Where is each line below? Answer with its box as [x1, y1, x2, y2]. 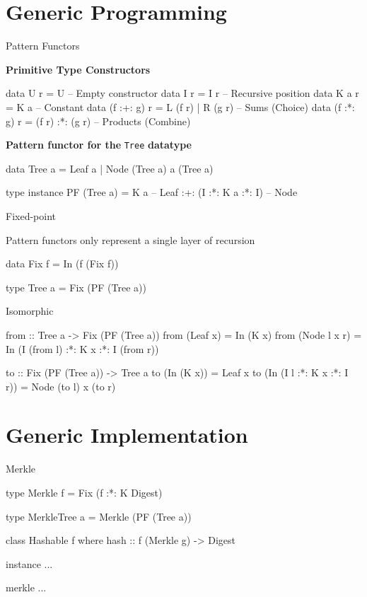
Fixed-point [6, 208, 56, 223]
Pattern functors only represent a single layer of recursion [6, 232, 255, 247]
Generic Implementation [6, 420, 248, 449]
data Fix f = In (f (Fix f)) [6, 256, 119, 271]
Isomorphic [6, 303, 54, 318]
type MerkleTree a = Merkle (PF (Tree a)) [6, 509, 192, 523]
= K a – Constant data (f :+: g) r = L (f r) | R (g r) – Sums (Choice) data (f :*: [6, 99, 355, 114]
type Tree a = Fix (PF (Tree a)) [6, 279, 146, 294]
